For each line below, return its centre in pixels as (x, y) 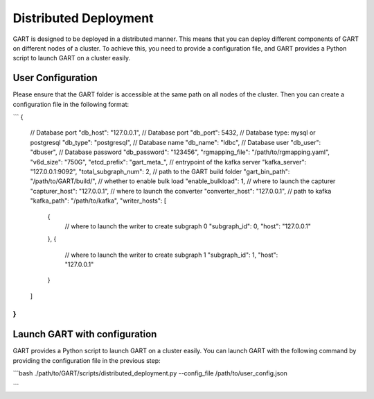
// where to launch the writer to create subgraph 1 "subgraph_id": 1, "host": (171, 255)
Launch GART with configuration (85, 334)
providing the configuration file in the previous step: (87, 360)
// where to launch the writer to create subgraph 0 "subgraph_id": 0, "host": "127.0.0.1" (188, 226)
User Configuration (55, 78)
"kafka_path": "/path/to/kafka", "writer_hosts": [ (98, 201)
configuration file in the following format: (71, 104)
